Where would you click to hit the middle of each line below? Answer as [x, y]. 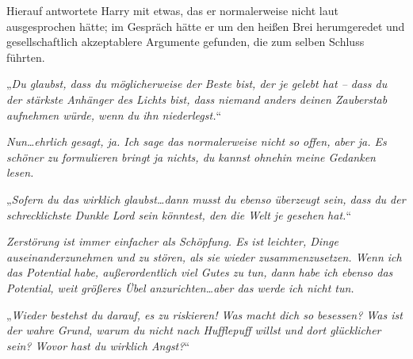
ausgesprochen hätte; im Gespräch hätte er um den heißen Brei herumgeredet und [206, 26]
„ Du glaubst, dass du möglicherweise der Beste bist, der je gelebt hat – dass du [197, 84]
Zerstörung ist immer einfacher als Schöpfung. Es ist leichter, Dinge [172, 241]
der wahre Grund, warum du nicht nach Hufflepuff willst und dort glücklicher [194, 330]
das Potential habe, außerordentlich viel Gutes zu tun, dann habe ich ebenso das [200, 272]
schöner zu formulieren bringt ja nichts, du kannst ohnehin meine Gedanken [191, 157]
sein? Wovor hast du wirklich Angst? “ [98, 345]
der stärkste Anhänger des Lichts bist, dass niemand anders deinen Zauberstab [197, 99]
